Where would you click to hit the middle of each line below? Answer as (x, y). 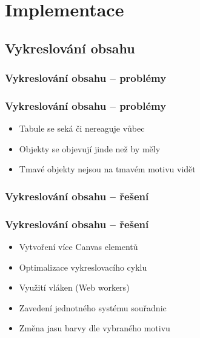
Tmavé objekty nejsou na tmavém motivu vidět (107, 169)
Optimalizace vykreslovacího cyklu (83, 267)
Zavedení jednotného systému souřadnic (93, 307)
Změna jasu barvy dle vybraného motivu (95, 328)
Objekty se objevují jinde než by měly (90, 148)
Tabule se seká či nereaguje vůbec (82, 128)
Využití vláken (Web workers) (74, 287)
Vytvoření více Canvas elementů (78, 247)
